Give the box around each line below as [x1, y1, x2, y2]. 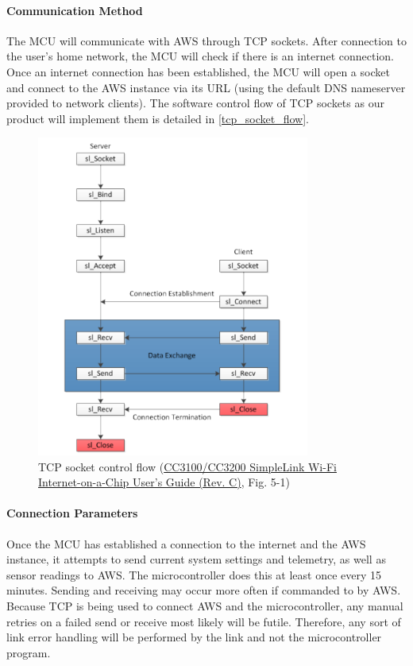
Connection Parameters [6, 505, 138, 521]
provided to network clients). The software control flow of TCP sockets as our [6, 95, 384, 111]
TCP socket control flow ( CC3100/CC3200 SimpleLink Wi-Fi [38, 458, 337, 474]
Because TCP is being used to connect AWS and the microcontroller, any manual [6, 597, 403, 614]
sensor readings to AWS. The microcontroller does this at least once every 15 [6, 566, 381, 583]
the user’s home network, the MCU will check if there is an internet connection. [6, 48, 395, 64]
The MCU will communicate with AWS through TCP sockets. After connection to [6, 32, 407, 48]
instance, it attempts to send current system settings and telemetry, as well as [6, 551, 386, 567]
